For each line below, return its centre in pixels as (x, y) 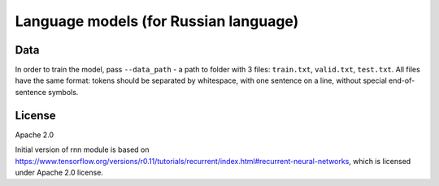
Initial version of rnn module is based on (82, 149)
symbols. (63, 92)
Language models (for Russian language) (157, 21)
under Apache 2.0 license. (59, 172)
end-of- (402, 80)
